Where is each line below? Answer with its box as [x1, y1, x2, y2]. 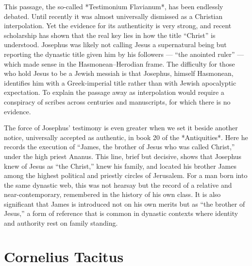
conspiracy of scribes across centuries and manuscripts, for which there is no [4, 96, 231, 106]
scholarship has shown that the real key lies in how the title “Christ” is [4, 30, 216, 40]
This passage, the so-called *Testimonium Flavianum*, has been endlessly [4, 1, 223, 11]
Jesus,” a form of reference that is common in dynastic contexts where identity [4, 208, 238, 218]
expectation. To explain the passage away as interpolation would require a [4, 87, 224, 97]
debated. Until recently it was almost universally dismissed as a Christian [4, 11, 223, 21]
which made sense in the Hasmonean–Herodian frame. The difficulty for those [4, 58, 235, 69]
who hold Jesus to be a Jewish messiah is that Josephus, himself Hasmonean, [4, 68, 234, 78]
